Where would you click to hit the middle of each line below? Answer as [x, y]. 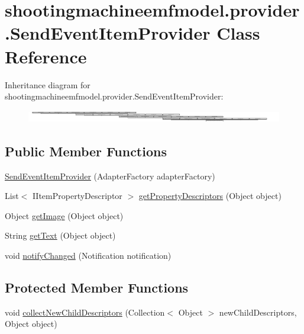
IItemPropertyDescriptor [77, 196]
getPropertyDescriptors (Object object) [210, 196]
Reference [46, 56]
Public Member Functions [86, 151]
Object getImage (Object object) [64, 215]
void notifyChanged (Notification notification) [88, 256]
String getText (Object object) [60, 235]
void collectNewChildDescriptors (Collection [85, 312]
